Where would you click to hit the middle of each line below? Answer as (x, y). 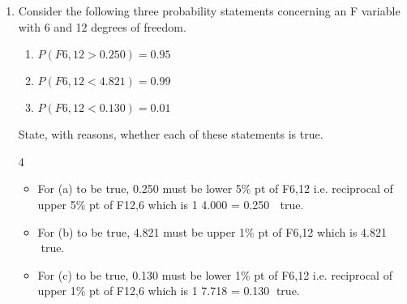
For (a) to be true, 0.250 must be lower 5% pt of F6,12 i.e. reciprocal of (215, 188)
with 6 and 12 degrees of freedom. (102, 26)
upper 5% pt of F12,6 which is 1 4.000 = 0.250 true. (171, 204)
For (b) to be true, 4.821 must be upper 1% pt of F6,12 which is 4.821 (212, 231)
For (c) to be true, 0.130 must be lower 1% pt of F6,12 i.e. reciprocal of (215, 274)
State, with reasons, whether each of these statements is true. (171, 134)
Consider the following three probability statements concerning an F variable (209, 11)
